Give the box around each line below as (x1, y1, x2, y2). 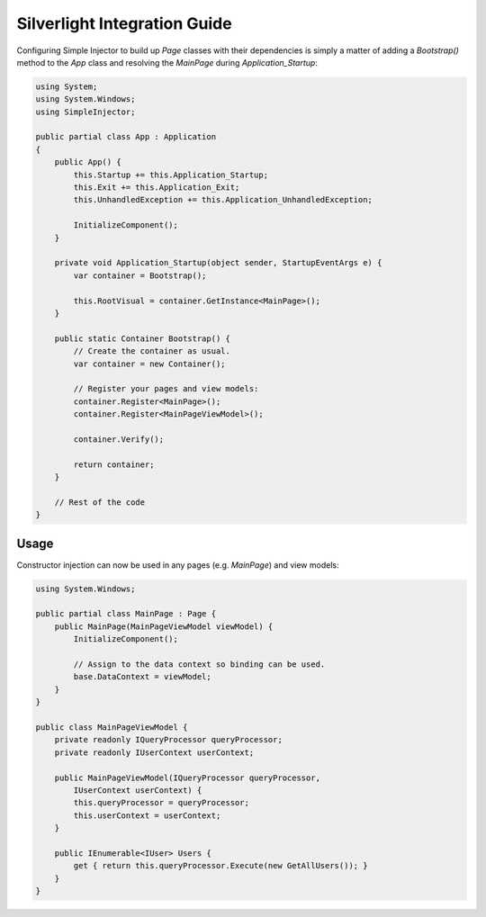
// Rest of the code (54, 497, 146, 508)
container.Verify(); (73, 434, 165, 445)
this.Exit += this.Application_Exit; (73, 183, 240, 193)
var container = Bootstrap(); (73, 270, 207, 281)
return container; (73, 459, 155, 470)
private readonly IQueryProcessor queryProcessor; (54, 734, 283, 745)
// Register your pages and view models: (73, 383, 259, 394)
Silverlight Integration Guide (16, 13, 233, 33)
